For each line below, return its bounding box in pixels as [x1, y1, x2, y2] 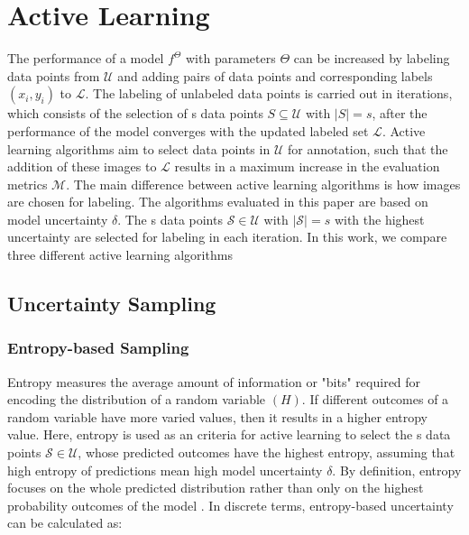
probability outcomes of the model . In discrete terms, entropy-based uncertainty [7, 495, 454, 514]
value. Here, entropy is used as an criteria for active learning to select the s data [7, 425, 451, 444]
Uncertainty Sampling [7, 290, 216, 318]
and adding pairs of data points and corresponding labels [117, 66, 433, 85]
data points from [7, 66, 100, 85]
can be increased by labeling [293, 49, 450, 68]
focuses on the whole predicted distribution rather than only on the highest [7, 478, 424, 497]
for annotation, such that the [287, 139, 448, 158]
